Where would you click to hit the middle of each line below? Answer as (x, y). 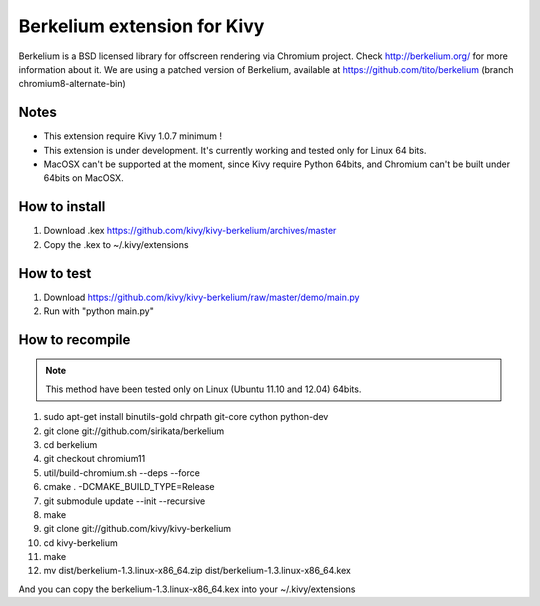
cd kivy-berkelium (81, 542)
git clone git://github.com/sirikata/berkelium (134, 431)
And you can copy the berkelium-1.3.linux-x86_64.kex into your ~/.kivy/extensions (187, 589)
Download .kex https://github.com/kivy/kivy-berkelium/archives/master (190, 231)
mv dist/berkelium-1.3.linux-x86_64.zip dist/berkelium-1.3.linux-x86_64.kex (197, 571)
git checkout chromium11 (94, 459)
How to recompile (74, 339)
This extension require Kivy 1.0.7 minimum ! (132, 136)
